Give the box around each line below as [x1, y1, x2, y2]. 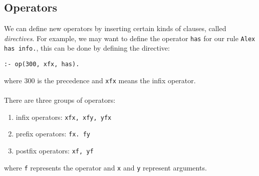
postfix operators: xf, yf [16, 145, 94, 155]
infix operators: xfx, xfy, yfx [16, 111, 112, 122]
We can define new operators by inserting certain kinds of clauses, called [4, 23, 226, 34]
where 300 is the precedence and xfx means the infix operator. [4, 75, 196, 85]
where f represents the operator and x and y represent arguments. [4, 162, 207, 172]
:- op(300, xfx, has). [4, 61, 80, 68]
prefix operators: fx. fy [16, 128, 90, 139]
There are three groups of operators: [4, 95, 116, 105]
